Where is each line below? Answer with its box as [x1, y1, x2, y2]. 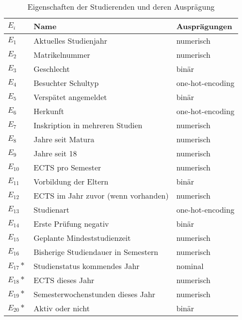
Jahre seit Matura [33, 134, 95, 145]
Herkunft [33, 105, 64, 117]
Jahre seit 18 [33, 148, 77, 159]
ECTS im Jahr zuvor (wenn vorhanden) [33, 190, 169, 201]
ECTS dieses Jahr [33, 274, 95, 286]
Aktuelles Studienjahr [33, 35, 107, 46]
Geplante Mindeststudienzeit [33, 232, 131, 243]
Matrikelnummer [33, 49, 90, 60]
